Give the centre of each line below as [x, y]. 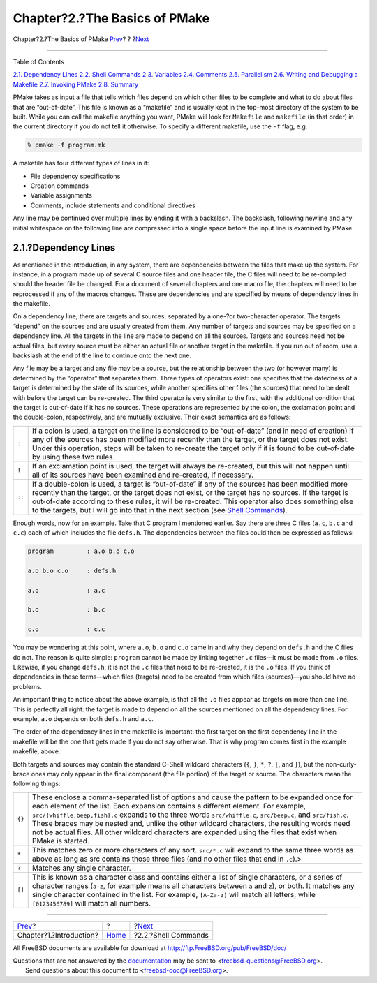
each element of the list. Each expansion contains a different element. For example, [169, 806]
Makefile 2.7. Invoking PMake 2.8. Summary [76, 84]
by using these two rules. [73, 457]
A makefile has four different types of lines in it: [81, 163]
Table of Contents [39, 61]
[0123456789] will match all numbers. [91, 903]
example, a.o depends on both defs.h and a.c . [83, 718]
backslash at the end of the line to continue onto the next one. [102, 355]
